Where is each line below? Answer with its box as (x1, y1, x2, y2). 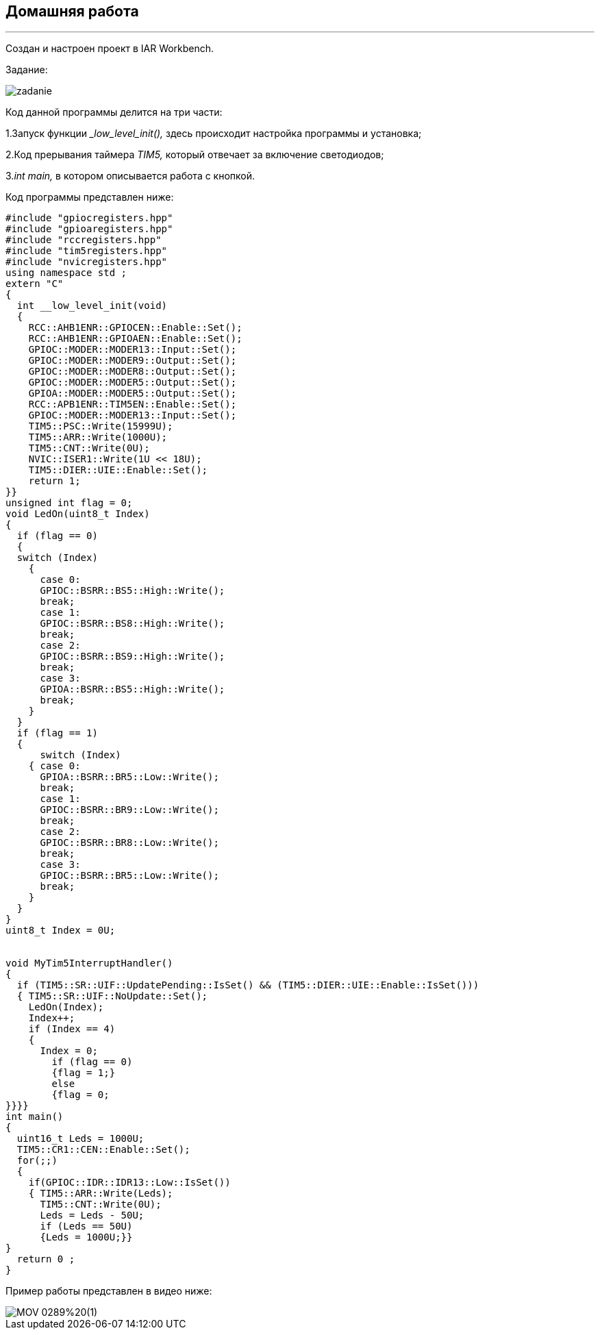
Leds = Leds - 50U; (40, 1210, 145, 1221)
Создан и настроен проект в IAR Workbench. (5, 42, 214, 55)
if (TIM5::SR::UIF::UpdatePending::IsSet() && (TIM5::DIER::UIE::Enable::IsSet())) (16, 980, 479, 991)
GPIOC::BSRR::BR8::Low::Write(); (40, 837, 219, 849)
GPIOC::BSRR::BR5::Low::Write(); (40, 870, 219, 882)
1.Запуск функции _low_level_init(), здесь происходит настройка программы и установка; (5, 127, 422, 140)
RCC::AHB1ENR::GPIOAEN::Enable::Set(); (28, 333, 242, 345)
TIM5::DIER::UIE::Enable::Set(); (28, 464, 208, 476)
